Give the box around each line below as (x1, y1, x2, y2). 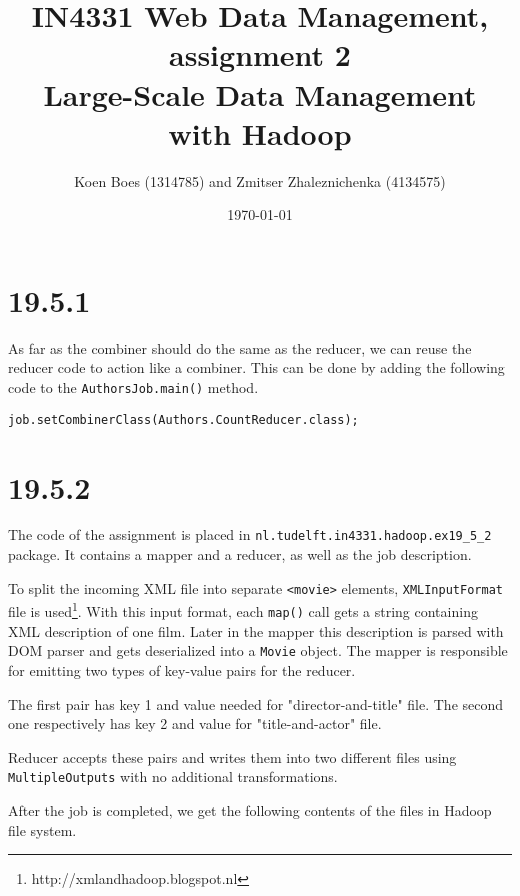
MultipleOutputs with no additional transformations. (8, 766, 338, 787)
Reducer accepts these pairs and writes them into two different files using (8, 746, 457, 767)
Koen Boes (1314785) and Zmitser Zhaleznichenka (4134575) (74, 170, 446, 191)
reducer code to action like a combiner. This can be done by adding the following (8, 357, 505, 378)
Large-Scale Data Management (43, 73, 477, 114)
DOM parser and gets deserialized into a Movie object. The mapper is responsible (8, 640, 508, 661)
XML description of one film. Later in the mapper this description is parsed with (8, 620, 504, 641)
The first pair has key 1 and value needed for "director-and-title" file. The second (8, 693, 504, 714)
